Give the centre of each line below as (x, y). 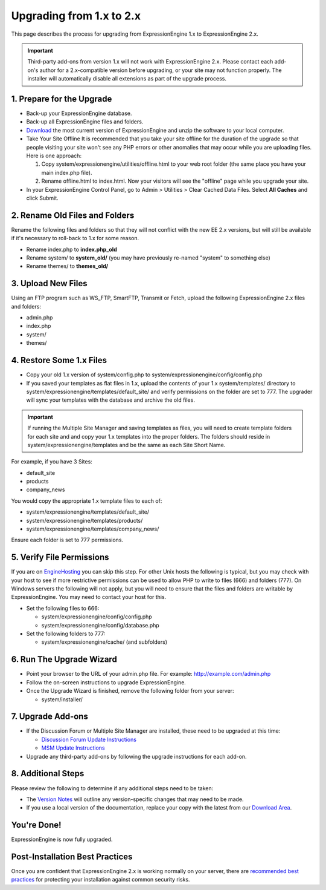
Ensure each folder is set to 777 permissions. (67, 540)
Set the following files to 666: (63, 608)
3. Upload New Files (49, 283)
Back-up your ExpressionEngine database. (79, 113)
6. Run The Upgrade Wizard (64, 659)
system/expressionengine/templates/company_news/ (93, 529)
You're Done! (36, 825)
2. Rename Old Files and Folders (73, 215)
